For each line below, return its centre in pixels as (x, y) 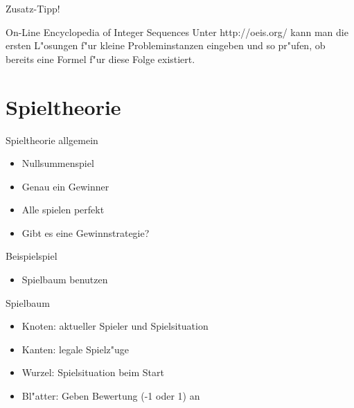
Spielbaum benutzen (65, 280)
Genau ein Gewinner (65, 186)
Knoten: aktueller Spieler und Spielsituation (115, 326)
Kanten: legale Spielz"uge (75, 349)
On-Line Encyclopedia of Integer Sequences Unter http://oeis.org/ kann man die (177, 32)
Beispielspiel (32, 256)
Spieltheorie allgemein (52, 140)
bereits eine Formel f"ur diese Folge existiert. (100, 59)
